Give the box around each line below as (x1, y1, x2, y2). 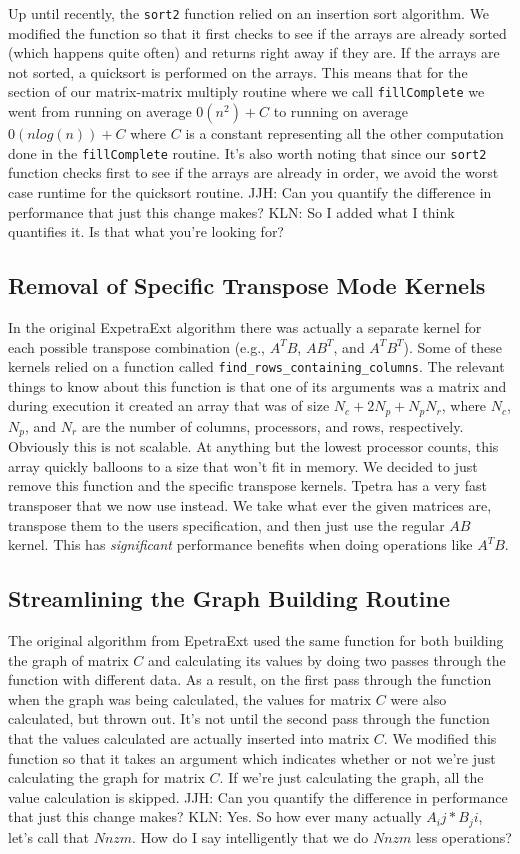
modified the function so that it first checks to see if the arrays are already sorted (8, 22, 507, 43)
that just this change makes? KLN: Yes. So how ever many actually (8, 806, 422, 827)
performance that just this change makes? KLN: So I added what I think (8, 201, 455, 222)
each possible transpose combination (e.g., (8, 336, 266, 357)
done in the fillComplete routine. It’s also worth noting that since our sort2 (8, 142, 487, 163)
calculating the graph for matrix (8, 767, 205, 788)
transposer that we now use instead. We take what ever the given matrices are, (8, 495, 492, 516)
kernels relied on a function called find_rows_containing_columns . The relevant (8, 356, 505, 377)
